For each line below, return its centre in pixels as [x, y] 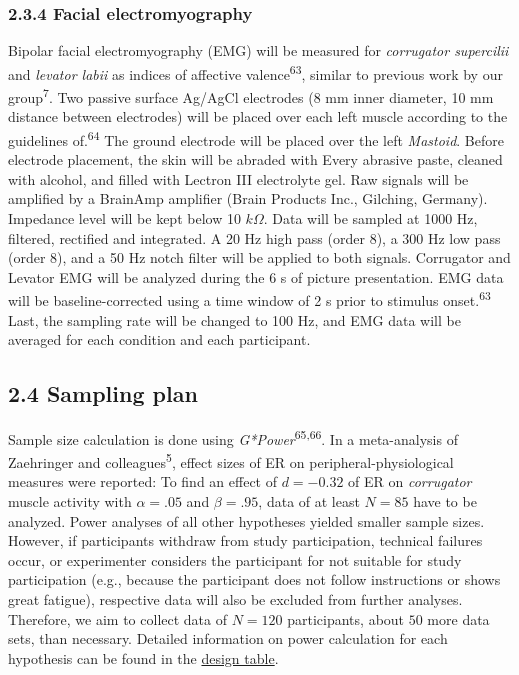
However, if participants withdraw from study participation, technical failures [245, 540]
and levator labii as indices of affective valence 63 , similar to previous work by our [255, 72]
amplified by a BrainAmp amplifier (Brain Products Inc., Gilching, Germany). [248, 198]
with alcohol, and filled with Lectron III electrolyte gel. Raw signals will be [238, 178]
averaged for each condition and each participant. [159, 339]
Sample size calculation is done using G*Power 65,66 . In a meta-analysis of [233, 437]
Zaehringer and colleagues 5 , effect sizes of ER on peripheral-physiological [231, 460]
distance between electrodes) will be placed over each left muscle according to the [258, 116]
